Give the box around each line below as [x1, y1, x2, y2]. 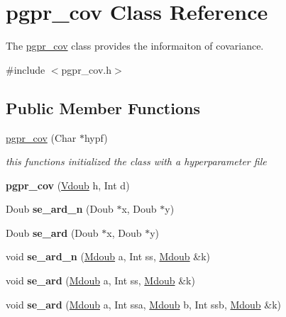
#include [6, 62, 45, 77]
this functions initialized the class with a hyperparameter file [6, 154, 267, 169]
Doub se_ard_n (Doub [6, 201, 114, 216]
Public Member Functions [6, 96, 200, 118]
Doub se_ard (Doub [6, 225, 99, 240]
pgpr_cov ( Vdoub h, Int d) [6, 177, 130, 192]
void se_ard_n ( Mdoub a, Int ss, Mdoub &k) [6, 249, 211, 264]
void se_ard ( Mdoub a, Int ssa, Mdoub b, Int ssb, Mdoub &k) [6, 296, 282, 311]
